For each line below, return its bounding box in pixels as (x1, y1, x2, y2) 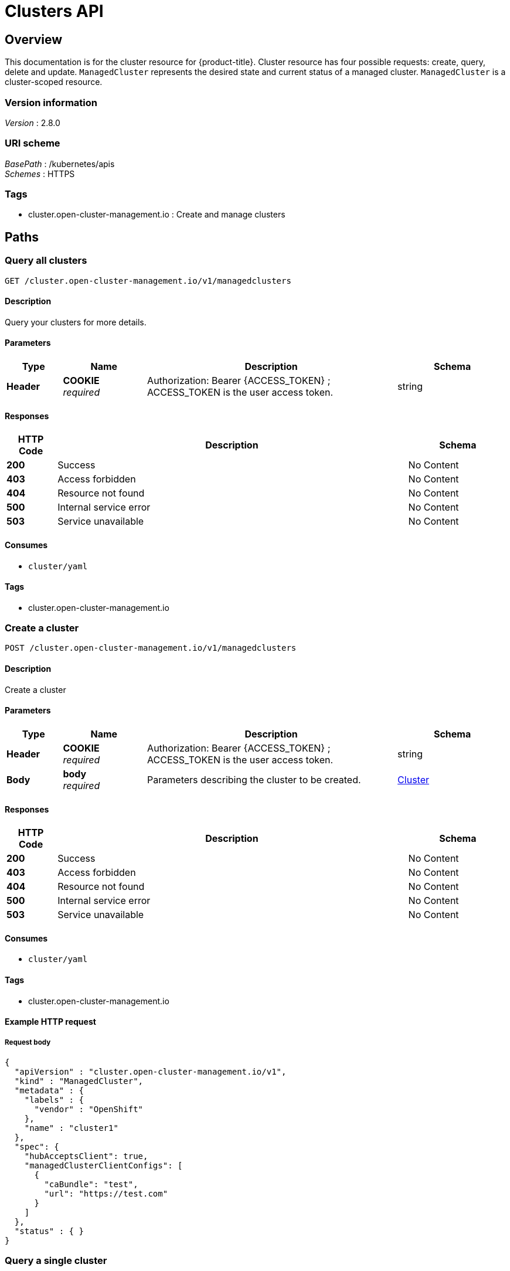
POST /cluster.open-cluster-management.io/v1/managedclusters (5, 643, 297, 653)
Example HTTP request (5, 1017, 96, 1027)
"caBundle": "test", (44, 1179, 138, 1189)
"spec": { (14, 1141, 59, 1151)
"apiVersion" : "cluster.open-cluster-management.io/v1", (14, 1066, 287, 1076)
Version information (5, 96, 97, 108)
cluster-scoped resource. (5, 77, 103, 87)
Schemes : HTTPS (5, 168, 75, 179)
